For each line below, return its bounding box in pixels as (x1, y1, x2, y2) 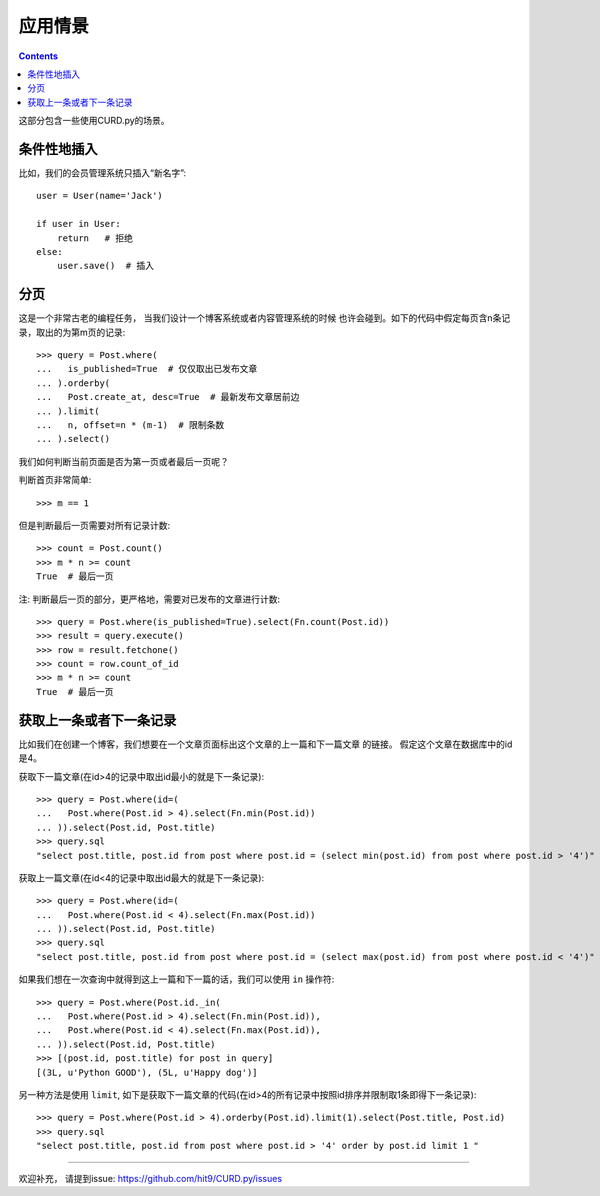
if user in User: (36, 218, 121, 230)
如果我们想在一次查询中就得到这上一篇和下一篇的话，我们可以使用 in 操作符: (18, 973, 335, 985)
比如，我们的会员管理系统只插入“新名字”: (18, 167, 187, 179)
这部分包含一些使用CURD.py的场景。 (18, 115, 170, 127)
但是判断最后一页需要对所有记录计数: (18, 519, 171, 531)
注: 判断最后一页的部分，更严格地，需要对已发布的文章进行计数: (18, 593, 281, 605)
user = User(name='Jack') (36, 190, 164, 202)
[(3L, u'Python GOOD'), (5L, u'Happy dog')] (36, 1066, 259, 1078)
